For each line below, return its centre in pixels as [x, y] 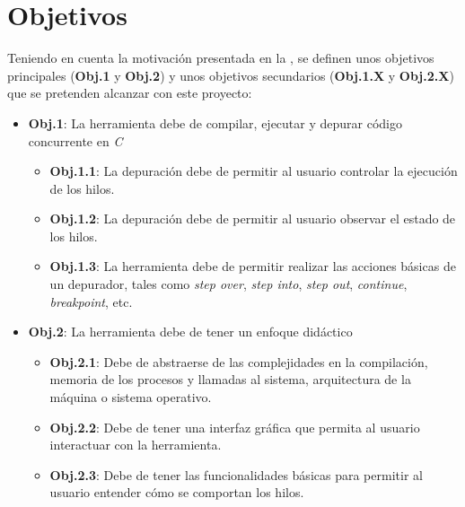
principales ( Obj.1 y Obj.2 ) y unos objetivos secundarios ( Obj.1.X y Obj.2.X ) [231, 75]
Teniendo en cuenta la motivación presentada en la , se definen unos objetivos [221, 58]
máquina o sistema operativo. [131, 397]
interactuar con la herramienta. [136, 445]
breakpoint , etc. [91, 301]
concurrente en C [75, 140]
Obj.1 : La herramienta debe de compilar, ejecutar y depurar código [215, 122]
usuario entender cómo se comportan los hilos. [177, 492]
